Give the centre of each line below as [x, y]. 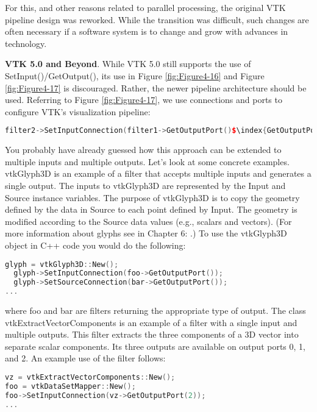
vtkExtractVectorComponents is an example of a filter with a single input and [151, 322]
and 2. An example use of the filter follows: [85, 358]
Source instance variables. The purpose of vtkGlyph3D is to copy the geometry [152, 197]
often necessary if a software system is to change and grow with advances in [147, 31]
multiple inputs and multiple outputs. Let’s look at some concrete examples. [147, 161]
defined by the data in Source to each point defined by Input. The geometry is [151, 209]
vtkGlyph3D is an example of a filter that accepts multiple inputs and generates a [158, 173]
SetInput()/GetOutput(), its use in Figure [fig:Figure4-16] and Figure [135, 75]
